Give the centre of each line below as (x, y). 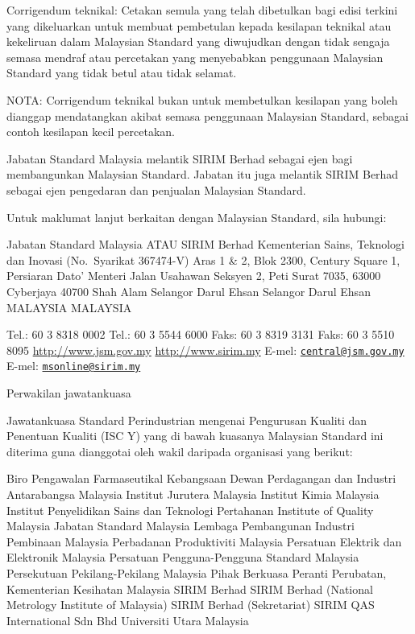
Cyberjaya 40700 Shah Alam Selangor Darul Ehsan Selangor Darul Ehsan (189, 291)
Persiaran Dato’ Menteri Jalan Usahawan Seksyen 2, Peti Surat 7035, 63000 (194, 276)
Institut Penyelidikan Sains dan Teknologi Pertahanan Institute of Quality (190, 510)
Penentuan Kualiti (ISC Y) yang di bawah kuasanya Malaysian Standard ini (195, 436)
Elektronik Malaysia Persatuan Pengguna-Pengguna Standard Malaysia (183, 557)
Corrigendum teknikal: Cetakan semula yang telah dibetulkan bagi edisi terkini (202, 10)
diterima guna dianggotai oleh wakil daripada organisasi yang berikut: (180, 451)
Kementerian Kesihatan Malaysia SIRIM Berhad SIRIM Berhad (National (190, 589)
